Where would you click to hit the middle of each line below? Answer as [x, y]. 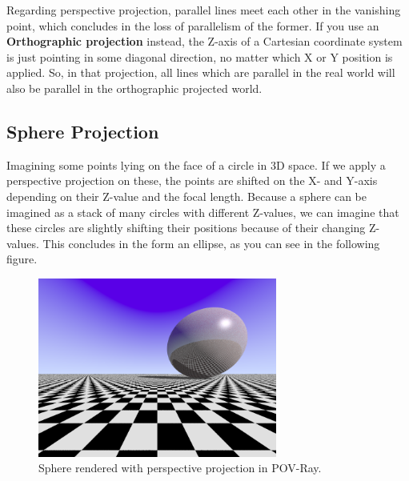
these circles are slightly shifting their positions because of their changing [186, 228]
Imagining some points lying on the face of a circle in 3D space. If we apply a [196, 164]
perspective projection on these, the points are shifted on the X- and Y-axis [192, 180]
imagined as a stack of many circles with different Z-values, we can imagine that [203, 212]
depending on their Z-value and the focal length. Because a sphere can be [186, 196]
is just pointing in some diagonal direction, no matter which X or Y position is [200, 56]
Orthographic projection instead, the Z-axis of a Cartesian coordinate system [204, 41]
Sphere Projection [83, 131]
